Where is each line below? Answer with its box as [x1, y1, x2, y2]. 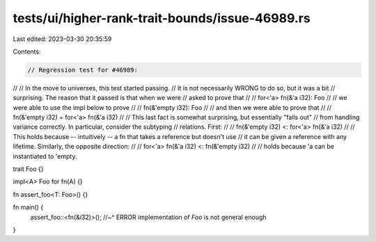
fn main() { [13, 203, 44, 211]
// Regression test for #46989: [27, 66, 139, 74]
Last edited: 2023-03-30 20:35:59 [13, 35, 112, 43]
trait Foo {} [13, 165, 44, 173]
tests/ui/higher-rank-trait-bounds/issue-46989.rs [13, 10, 311, 26]
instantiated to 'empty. [13, 152, 77, 160]
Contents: [13, 47, 41, 56]
